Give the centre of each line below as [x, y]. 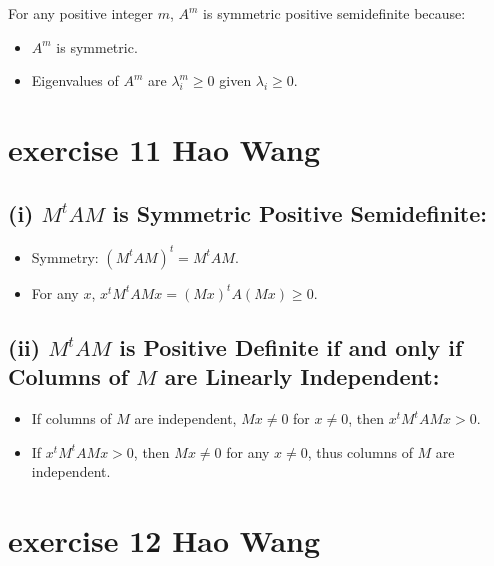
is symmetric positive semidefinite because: [334, 13]
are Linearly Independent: [302, 376]
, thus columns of [360, 451]
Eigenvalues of [75, 80]
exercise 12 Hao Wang [164, 540]
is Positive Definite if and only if [291, 346]
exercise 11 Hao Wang [164, 148]
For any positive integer [81, 13]
